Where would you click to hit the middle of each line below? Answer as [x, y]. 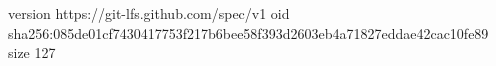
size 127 [32, 52]
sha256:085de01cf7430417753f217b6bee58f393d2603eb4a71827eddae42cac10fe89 [248, 32]
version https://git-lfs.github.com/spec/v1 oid [149, 13]
